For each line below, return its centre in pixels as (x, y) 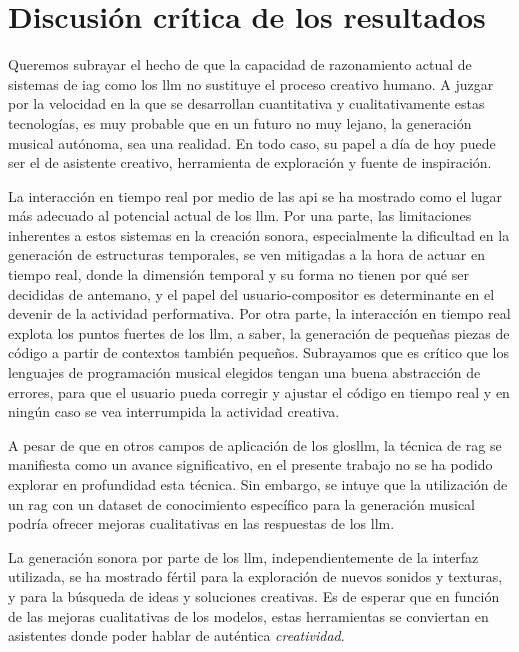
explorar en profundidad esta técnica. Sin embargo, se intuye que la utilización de (258, 484)
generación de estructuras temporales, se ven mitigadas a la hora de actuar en (246, 254)
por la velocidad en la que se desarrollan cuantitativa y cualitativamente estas (246, 103)
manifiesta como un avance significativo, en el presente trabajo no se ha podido (250, 464)
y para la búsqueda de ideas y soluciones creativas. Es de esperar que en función (254, 595)
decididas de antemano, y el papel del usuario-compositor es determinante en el (251, 293)
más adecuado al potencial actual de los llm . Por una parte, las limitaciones (240, 215)
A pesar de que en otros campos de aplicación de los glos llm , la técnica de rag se (255, 444)
